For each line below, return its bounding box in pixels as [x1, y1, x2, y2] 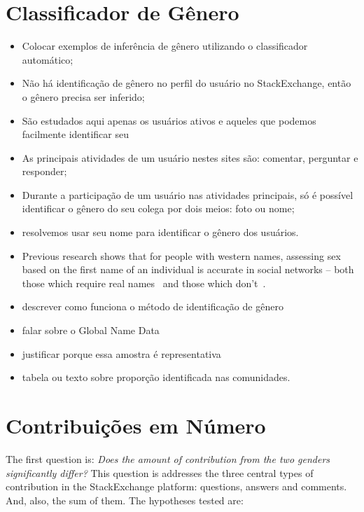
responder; [22, 164, 67, 179]
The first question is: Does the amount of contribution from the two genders [6, 451, 330, 466]
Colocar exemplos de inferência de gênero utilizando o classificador [22, 39, 308, 53]
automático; [22, 52, 73, 67]
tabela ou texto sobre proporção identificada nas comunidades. [22, 370, 290, 385]
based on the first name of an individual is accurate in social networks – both [22, 262, 354, 277]
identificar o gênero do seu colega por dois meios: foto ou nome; [22, 201, 295, 216]
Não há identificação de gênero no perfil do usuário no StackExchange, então [22, 76, 351, 90]
